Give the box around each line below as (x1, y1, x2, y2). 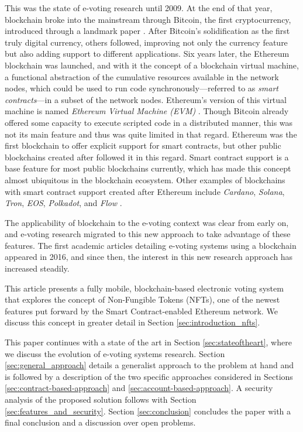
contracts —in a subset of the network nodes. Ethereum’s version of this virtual (5, 93, 287, 105)
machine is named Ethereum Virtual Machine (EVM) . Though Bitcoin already (5, 105, 289, 117)
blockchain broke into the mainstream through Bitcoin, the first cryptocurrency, (5, 13, 291, 25)
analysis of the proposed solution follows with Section (5, 393, 197, 405)
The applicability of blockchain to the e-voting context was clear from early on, (5, 216, 289, 228)
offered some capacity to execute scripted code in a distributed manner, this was (5, 116, 293, 128)
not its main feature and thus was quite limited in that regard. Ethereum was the (5, 128, 297, 140)
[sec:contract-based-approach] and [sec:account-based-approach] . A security (5, 382, 273, 394)
